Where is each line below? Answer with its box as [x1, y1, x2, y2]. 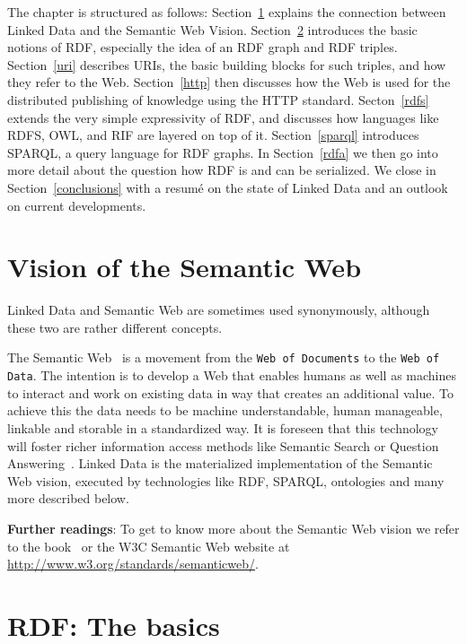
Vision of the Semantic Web [7, 248, 362, 285]
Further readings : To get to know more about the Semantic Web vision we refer [7, 518, 460, 537]
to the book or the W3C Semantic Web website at [7, 536, 290, 555]
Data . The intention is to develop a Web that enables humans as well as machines [7, 366, 456, 385]
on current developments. [7, 196, 146, 214]
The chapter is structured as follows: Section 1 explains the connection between [7, 3, 446, 21]
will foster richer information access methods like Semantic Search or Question [7, 436, 439, 455]
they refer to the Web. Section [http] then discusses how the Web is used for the [7, 73, 451, 91]
